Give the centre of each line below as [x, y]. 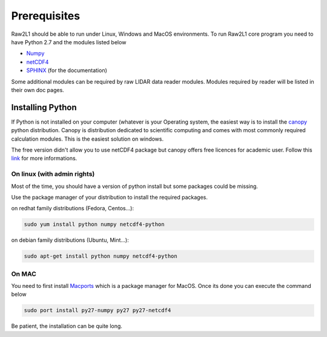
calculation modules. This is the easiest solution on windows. [87, 139]
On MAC [24, 274]
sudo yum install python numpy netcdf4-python [94, 225]
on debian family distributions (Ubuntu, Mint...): [70, 240]
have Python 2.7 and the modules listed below [69, 42]
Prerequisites [46, 16]
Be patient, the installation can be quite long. [67, 326]
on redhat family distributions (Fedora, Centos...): [73, 209]
